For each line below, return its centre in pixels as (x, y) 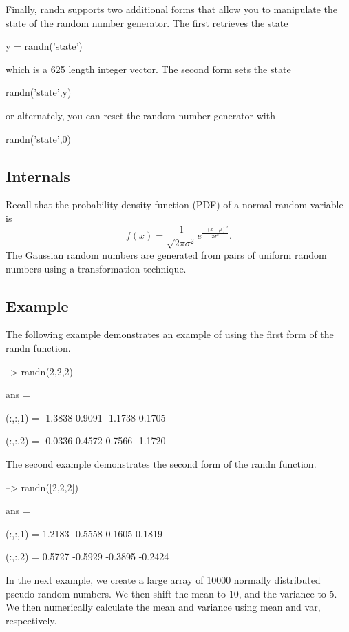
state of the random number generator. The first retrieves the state (147, 22)
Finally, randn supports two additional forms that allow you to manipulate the (172, 9)
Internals (38, 176)
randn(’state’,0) (39, 138)
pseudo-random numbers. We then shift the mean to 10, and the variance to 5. (171, 593)
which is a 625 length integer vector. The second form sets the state (148, 69)
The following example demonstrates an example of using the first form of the (170, 334)
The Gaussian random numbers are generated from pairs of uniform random (166, 255)
